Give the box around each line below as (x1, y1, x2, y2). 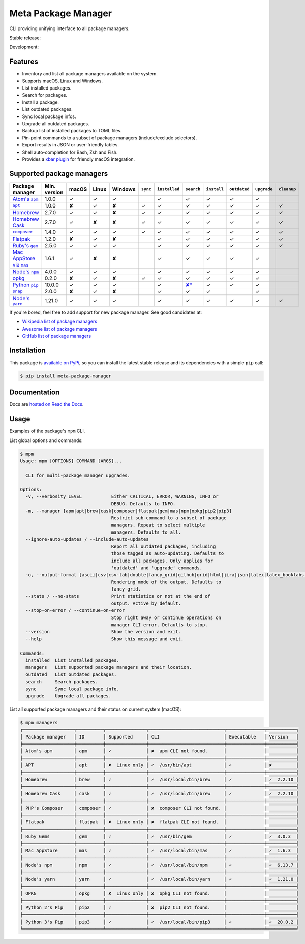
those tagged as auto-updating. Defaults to (111, 551, 224, 556)
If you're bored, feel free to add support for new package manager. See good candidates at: (9, 309, 202, 315)
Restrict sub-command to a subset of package (111, 515, 227, 521)
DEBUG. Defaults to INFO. (111, 501, 176, 507)
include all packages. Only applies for (111, 557, 213, 564)
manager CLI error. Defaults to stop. (111, 622, 208, 628)
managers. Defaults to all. (111, 529, 181, 535)
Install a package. (22, 99, 59, 105)
